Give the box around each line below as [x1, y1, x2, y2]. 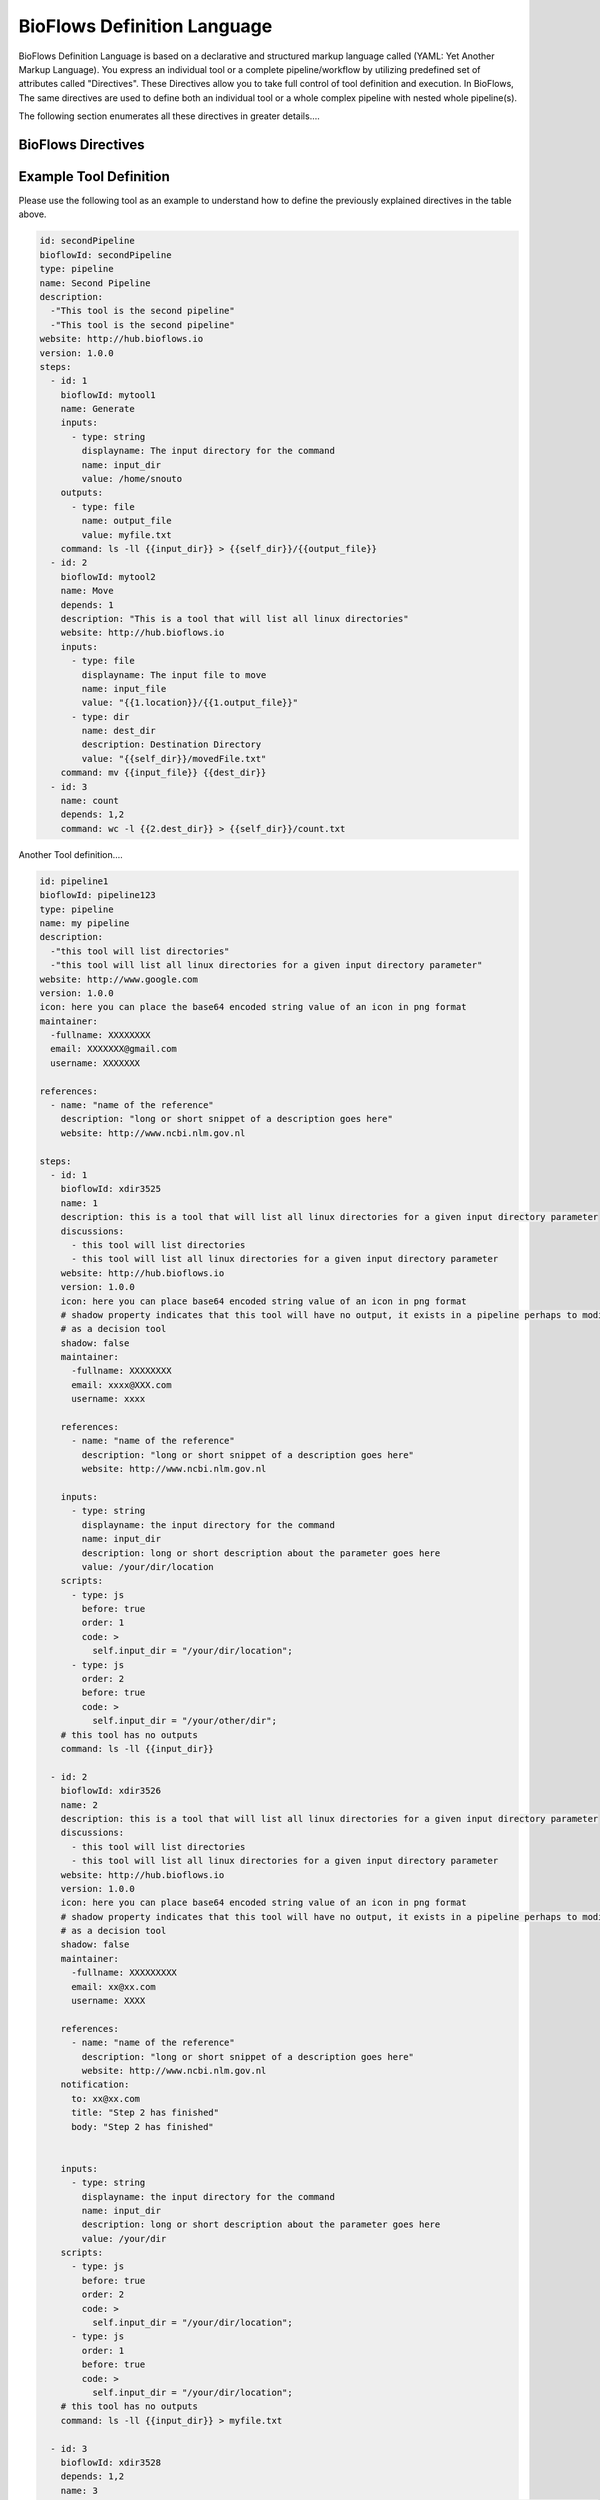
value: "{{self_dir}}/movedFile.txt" [81, 753, 267, 764]
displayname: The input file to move [81, 669, 267, 680]
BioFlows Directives [18, 136, 145, 153]
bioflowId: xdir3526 [60, 1785, 162, 1797]
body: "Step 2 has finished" [71, 2121, 214, 2132]
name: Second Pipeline [39, 277, 151, 289]
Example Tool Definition [18, 168, 170, 185]
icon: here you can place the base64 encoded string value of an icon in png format [39, 1001, 467, 1013]
